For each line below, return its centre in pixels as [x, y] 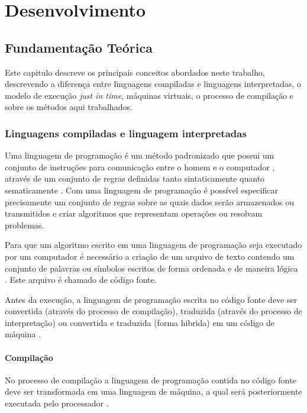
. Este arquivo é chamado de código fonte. [81, 280]
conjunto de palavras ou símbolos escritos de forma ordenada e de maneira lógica [151, 268]
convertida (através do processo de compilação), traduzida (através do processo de [153, 311]
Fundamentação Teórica [79, 47]
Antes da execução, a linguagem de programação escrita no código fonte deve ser [151, 299]
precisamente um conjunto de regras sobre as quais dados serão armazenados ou [150, 201]
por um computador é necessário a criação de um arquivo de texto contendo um [150, 256]
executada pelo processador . [57, 403]
